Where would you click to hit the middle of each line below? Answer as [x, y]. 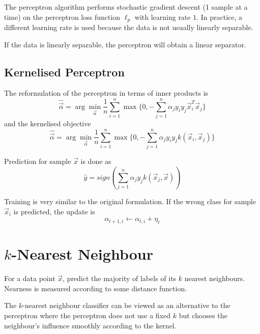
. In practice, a [220, 17]
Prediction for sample [38, 161]
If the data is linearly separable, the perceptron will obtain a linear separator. [125, 44]
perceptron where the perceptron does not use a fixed [88, 315]
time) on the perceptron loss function [62, 17]
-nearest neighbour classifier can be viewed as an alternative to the [126, 305]
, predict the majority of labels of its [120, 278]
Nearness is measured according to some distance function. [96, 288]
